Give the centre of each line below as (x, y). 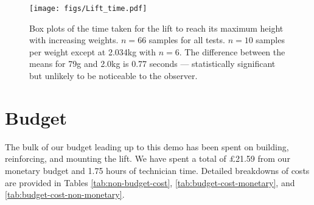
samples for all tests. (187, 40)
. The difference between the (232, 51)
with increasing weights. (74, 40)
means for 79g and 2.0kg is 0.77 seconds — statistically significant (152, 64)
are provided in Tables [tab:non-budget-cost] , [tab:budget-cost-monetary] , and (150, 182)
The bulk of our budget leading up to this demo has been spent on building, (147, 146)
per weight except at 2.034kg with (93, 51)
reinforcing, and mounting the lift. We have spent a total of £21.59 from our (148, 158)
